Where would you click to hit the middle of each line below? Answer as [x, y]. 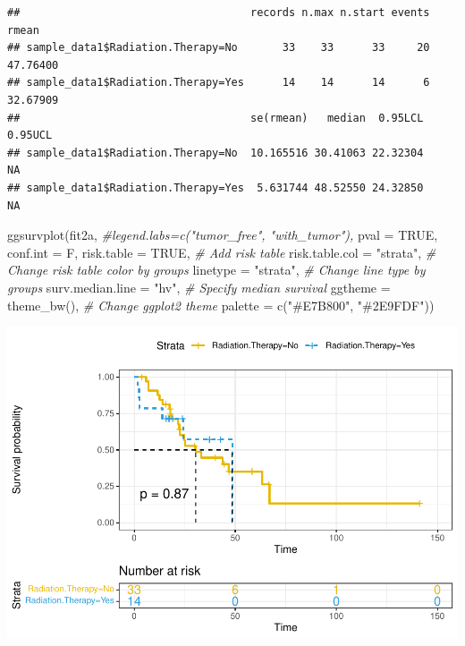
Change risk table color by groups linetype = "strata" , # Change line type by [216, 270]
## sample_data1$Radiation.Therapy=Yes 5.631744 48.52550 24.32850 [216, 187]
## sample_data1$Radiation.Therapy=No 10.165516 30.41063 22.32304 [216, 153]
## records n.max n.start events [219, 13]
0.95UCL [30, 136]
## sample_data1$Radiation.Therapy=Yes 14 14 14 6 [219, 83]
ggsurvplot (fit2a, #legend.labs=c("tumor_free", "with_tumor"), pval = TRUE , [223, 235]
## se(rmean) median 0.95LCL [216, 118]
